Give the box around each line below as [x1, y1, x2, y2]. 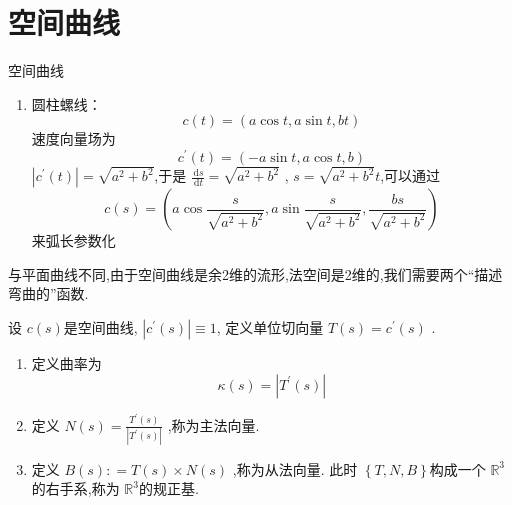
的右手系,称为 [31, 478, 120, 499]
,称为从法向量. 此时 [232, 458, 358, 479]
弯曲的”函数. [8, 283, 89, 304]
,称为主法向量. [167, 414, 260, 435]
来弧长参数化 [31, 230, 116, 251]
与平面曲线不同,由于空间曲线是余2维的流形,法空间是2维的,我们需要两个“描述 [8, 263, 503, 284]
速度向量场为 [31, 128, 116, 149]
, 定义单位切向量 [216, 317, 324, 338]
